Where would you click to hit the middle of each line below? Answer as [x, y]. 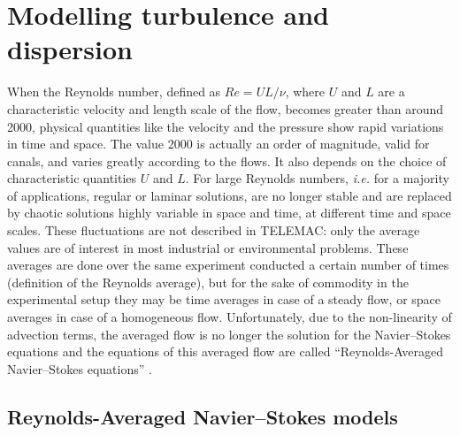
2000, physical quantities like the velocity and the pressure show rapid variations [226, 126]
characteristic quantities [72, 178]
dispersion [70, 49]
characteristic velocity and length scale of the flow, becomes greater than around [226, 108]
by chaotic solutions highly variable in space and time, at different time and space [229, 213]
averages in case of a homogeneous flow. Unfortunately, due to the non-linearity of [230, 317]
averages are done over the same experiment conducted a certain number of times [228, 265]
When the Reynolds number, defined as [114, 92]
